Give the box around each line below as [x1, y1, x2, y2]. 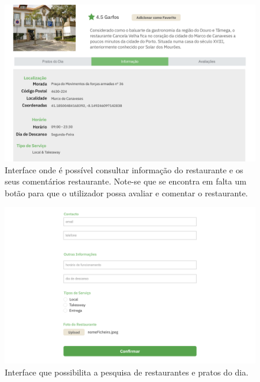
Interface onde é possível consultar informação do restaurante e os [5, 163, 243, 176]
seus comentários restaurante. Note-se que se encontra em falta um [5, 175, 246, 187]
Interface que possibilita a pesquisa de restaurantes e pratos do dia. [5, 365, 249, 378]
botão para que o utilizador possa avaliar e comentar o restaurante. [5, 186, 248, 199]
